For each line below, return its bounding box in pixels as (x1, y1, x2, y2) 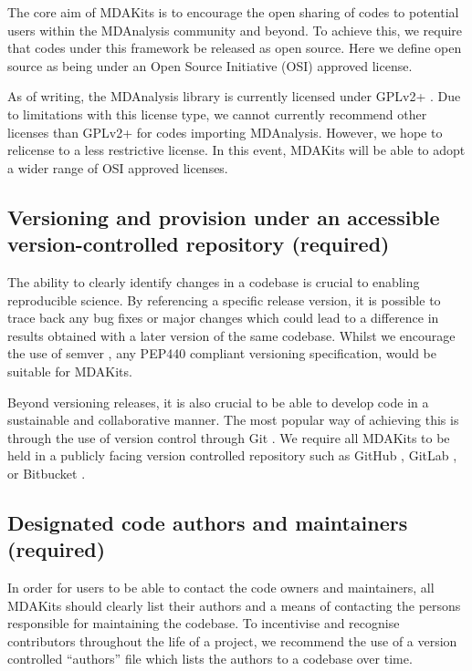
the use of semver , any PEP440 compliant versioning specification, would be (7, 344, 436, 363)
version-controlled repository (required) (7, 230, 390, 258)
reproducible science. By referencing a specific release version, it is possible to (7, 290, 441, 309)
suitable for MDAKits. (7, 361, 132, 380)
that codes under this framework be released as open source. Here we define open (7, 38, 462, 57)
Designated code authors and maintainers (7, 508, 408, 536)
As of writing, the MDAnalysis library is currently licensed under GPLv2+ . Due (7, 87, 461, 106)
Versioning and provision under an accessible (7, 202, 440, 231)
